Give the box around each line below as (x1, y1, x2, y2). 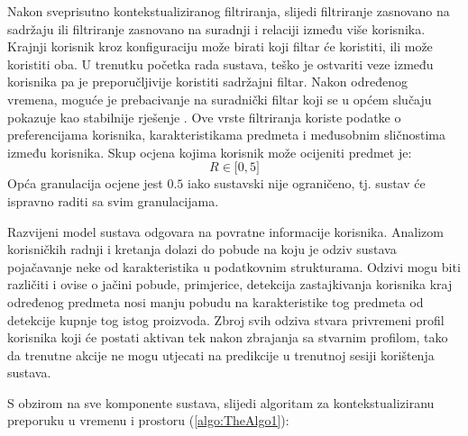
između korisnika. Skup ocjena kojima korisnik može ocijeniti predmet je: (7, 142, 412, 161)
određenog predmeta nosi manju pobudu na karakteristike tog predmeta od (7, 292, 424, 311)
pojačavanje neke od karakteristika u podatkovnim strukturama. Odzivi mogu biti (7, 257, 461, 276)
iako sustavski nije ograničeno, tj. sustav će (188, 174, 426, 193)
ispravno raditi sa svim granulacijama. (7, 191, 219, 210)
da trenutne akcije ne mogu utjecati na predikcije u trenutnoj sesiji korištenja (7, 345, 435, 364)
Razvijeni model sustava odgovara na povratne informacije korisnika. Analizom (7, 222, 444, 241)
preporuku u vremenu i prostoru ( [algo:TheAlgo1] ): (7, 411, 289, 430)
